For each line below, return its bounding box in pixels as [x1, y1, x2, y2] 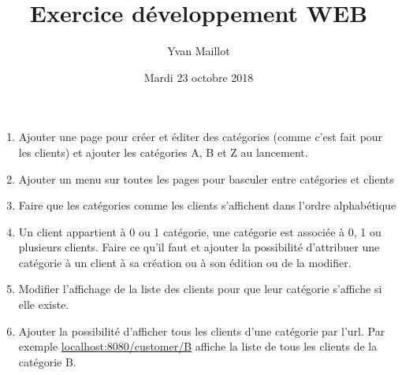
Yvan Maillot [167, 43, 230, 59]
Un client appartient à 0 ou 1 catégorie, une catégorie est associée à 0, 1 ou [18, 223, 382, 239]
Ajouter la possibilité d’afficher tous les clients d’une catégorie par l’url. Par [18, 322, 385, 339]
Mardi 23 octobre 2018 [143, 69, 254, 85]
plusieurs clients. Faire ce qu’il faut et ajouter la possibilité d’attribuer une [18, 239, 380, 255]
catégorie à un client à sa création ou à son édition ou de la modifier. [18, 254, 352, 270]
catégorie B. [18, 353, 76, 369]
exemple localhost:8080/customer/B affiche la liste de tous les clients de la [18, 338, 378, 355]
